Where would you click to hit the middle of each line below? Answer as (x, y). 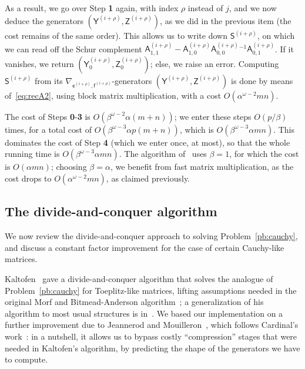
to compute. (26, 359)
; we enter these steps (213, 116)
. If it (284, 48)
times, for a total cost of (48, 129)
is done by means (262, 80)
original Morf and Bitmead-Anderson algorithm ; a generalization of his (134, 302)
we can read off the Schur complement (73, 48)
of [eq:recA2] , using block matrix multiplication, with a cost (113, 95)
